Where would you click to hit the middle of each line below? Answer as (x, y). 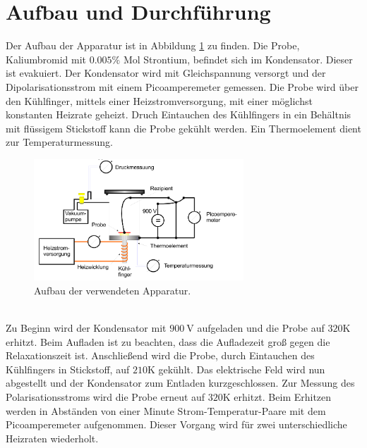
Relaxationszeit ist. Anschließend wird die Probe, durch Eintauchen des (160, 355)
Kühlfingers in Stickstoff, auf (68, 369)
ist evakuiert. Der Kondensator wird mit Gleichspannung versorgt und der (166, 73)
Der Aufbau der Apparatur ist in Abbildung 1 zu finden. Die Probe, (153, 45)
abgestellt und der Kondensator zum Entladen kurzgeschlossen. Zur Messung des (180, 383)
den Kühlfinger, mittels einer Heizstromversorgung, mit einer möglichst (159, 100)
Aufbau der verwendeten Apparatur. (113, 290)
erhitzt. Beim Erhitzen (283, 396)
